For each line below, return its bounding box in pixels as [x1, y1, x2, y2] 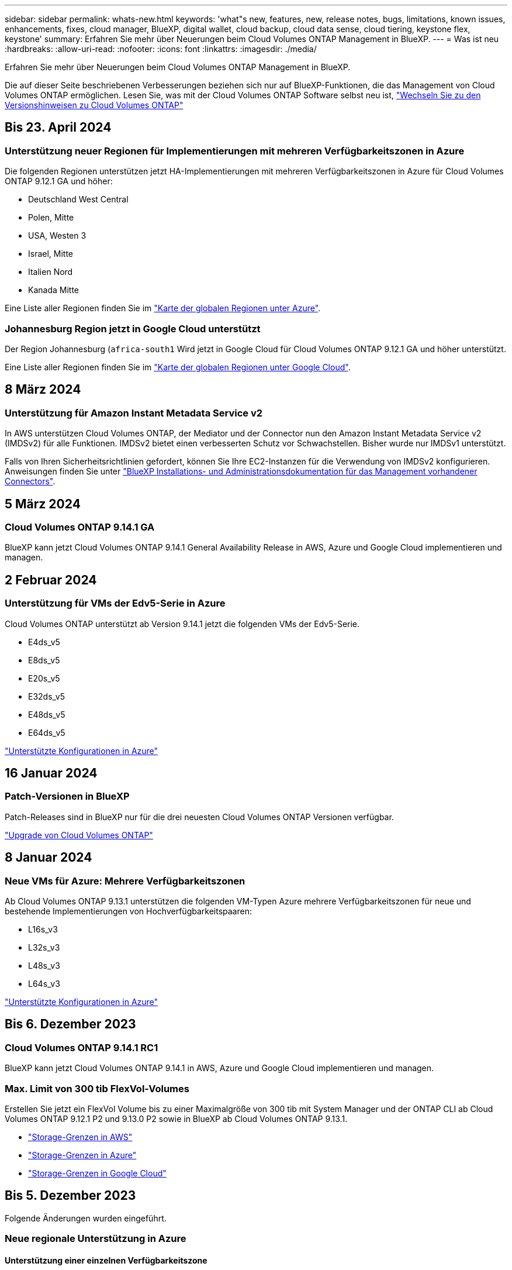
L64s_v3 [28, 979, 60, 989]
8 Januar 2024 [5, 850, 92, 865]
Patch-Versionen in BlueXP [5, 790, 130, 803]
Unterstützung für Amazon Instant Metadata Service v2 [5, 407, 263, 419]
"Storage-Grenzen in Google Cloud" [28, 1168, 167, 1179]
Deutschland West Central [28, 194, 129, 205]
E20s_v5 [28, 673, 60, 683]
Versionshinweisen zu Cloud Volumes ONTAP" [5, 100, 184, 110]
